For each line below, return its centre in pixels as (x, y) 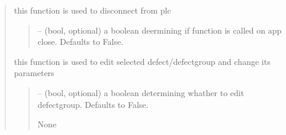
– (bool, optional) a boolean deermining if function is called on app (160, 30)
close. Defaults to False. (81, 42)
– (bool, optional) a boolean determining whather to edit (141, 92)
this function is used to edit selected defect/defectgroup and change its (142, 61)
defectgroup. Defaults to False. (93, 104)
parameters (34, 73)
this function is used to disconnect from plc (92, 10)
